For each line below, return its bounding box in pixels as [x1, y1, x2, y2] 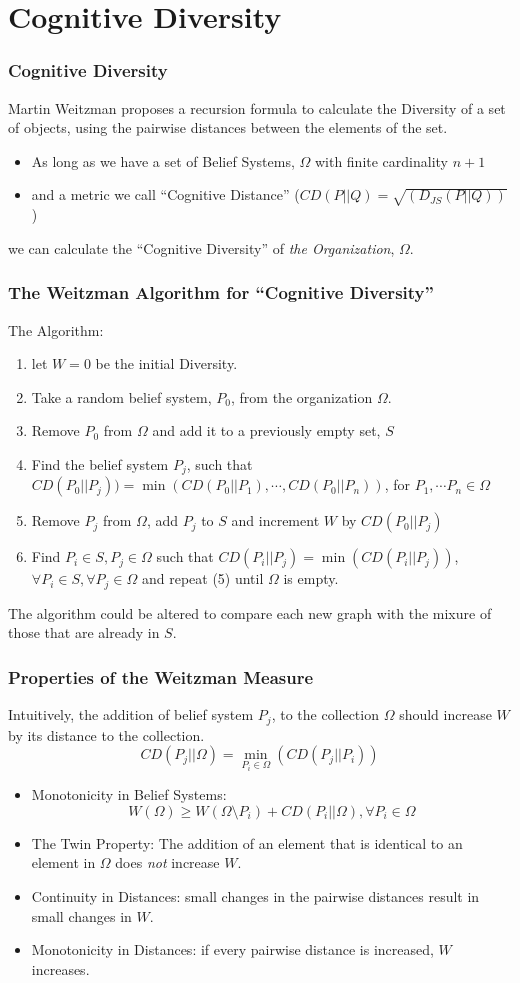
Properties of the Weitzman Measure [8, 664, 314, 689]
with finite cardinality [314, 150, 449, 171]
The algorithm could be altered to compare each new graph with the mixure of [8, 602, 492, 623]
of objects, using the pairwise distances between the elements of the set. [8, 117, 448, 138]
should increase [399, 704, 492, 725]
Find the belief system [31, 453, 169, 474]
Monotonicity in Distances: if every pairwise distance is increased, [31, 939, 434, 960]
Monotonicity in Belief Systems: [31, 784, 227, 805]
